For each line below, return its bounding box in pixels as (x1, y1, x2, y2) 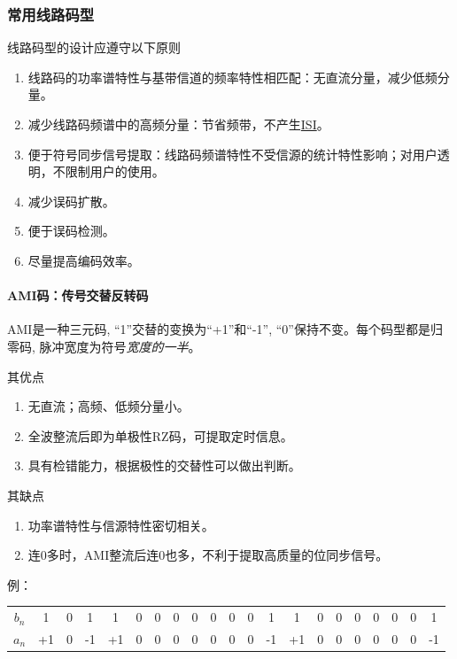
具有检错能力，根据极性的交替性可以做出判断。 (27, 456, 301, 475)
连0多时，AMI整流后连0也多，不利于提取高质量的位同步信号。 (27, 546, 389, 564)
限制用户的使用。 (65, 162, 165, 181)
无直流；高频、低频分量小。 (27, 397, 190, 415)
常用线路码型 (7, 3, 95, 25)
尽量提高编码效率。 (27, 251, 140, 269)
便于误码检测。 (27, 221, 115, 240)
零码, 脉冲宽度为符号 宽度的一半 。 (7, 337, 201, 355)
